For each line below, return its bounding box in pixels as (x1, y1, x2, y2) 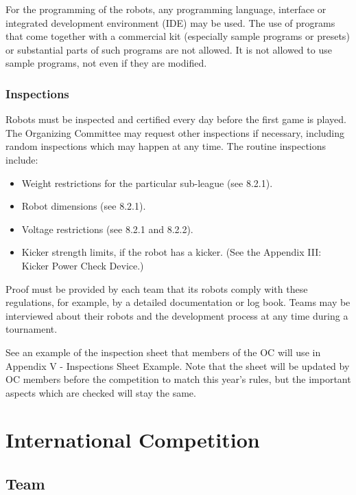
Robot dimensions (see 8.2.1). (21, 199, 146, 213)
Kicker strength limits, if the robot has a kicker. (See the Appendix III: (21, 245, 322, 259)
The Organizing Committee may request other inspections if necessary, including (5, 125, 345, 140)
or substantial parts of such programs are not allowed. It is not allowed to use (5, 42, 332, 56)
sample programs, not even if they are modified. (5, 56, 207, 70)
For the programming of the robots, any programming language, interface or (5, 2, 327, 16)
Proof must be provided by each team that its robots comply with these (5, 281, 308, 296)
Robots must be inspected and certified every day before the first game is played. (5, 112, 346, 126)
